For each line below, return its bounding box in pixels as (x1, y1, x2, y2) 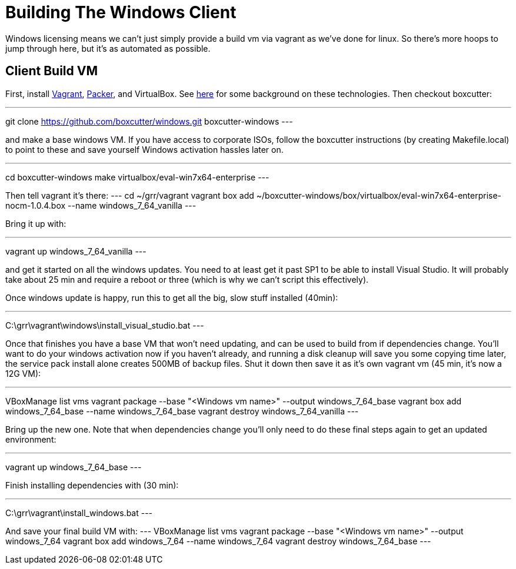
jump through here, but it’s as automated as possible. (5, 43, 211, 53)
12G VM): (5, 368, 41, 379)
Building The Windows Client (5, 2, 237, 22)
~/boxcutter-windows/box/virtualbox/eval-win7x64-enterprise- (256, 190, 502, 200)
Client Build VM (5, 63, 98, 79)
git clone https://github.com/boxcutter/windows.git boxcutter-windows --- (5, 116, 293, 126)
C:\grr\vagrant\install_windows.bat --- (5, 507, 153, 518)
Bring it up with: (5, 218, 66, 229)
